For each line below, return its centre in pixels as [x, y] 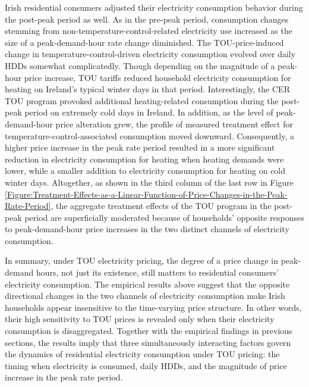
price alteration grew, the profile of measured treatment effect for [174, 124]
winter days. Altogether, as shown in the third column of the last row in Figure [149, 182]
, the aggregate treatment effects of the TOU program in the [161, 206]
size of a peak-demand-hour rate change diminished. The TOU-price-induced [144, 42]
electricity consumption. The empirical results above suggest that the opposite [147, 284]
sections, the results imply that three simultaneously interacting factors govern [148, 342]
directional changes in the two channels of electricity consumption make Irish [145, 296]
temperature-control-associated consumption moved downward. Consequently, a [149, 135]
